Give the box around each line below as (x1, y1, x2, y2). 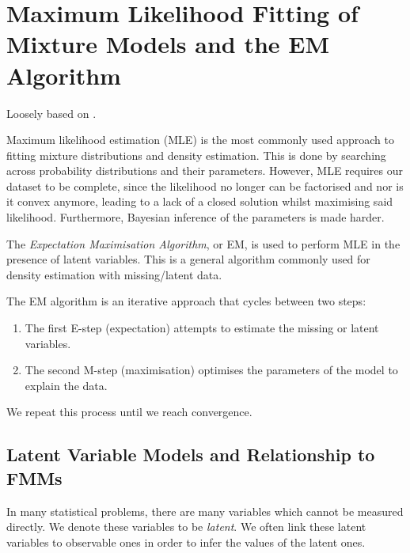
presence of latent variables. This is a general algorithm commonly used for (6, 251, 370, 267)
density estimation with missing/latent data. (6, 266, 222, 282)
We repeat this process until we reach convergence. (6, 403, 252, 420)
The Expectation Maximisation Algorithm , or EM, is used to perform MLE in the (6, 235, 401, 252)
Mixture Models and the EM (6, 28, 330, 60)
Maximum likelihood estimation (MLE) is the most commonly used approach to (6, 131, 394, 148)
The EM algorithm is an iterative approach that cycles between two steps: (6, 293, 366, 309)
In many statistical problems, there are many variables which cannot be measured (6, 502, 404, 519)
